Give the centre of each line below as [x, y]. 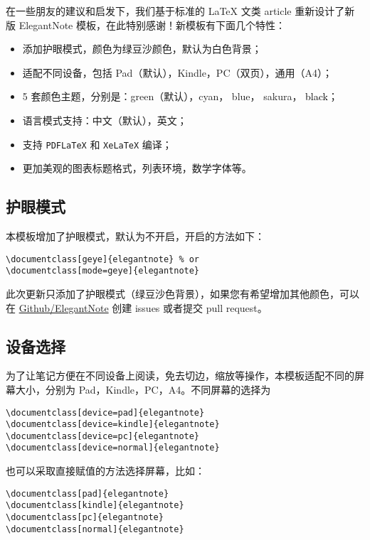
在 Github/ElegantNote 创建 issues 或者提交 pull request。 [137, 307]
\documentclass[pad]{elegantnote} [88, 493]
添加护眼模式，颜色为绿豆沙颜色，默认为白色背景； [142, 49]
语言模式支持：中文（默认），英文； [105, 120]
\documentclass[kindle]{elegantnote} [95, 506]
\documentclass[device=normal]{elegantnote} [113, 448]
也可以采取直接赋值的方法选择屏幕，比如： [105, 471]
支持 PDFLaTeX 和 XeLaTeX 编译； [97, 144]
